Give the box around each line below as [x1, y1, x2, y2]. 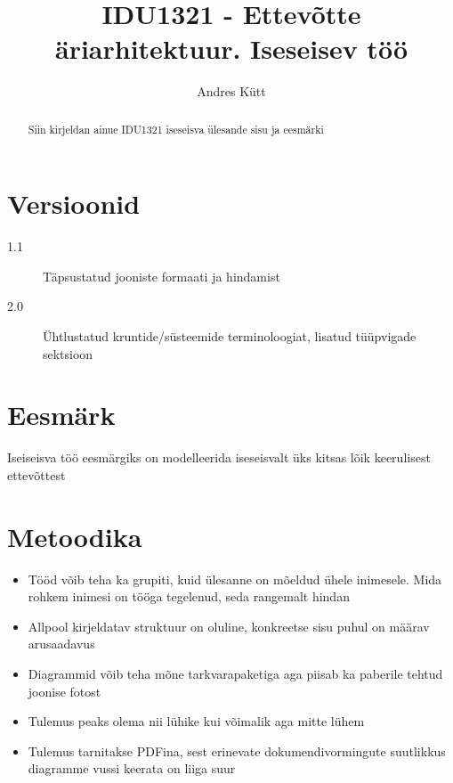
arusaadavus [28, 634, 95, 653]
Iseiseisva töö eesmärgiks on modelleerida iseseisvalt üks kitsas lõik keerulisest [7, 448, 431, 467]
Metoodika [7, 518, 142, 554]
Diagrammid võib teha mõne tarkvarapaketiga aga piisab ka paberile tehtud [28, 665, 443, 683]
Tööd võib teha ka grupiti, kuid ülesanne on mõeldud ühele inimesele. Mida [28, 569, 442, 588]
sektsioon [43, 344, 93, 363]
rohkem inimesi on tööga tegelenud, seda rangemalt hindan [28, 587, 350, 606]
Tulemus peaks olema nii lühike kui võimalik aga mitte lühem [28, 712, 365, 730]
